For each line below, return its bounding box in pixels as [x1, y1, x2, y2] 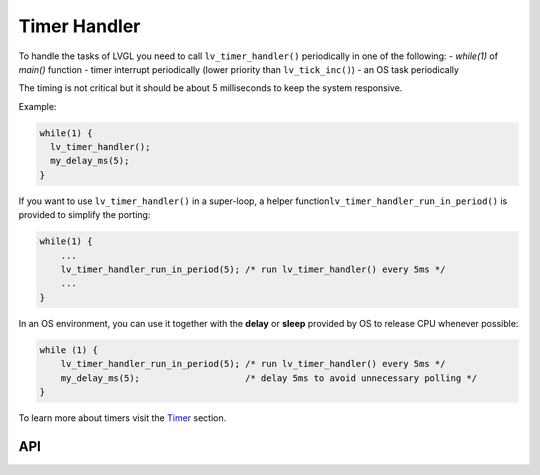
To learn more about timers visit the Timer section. [18, 411, 227, 424]
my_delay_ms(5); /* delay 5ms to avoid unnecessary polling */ [60, 372, 478, 384]
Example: [18, 100, 57, 112]
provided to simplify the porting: [18, 209, 151, 221]
